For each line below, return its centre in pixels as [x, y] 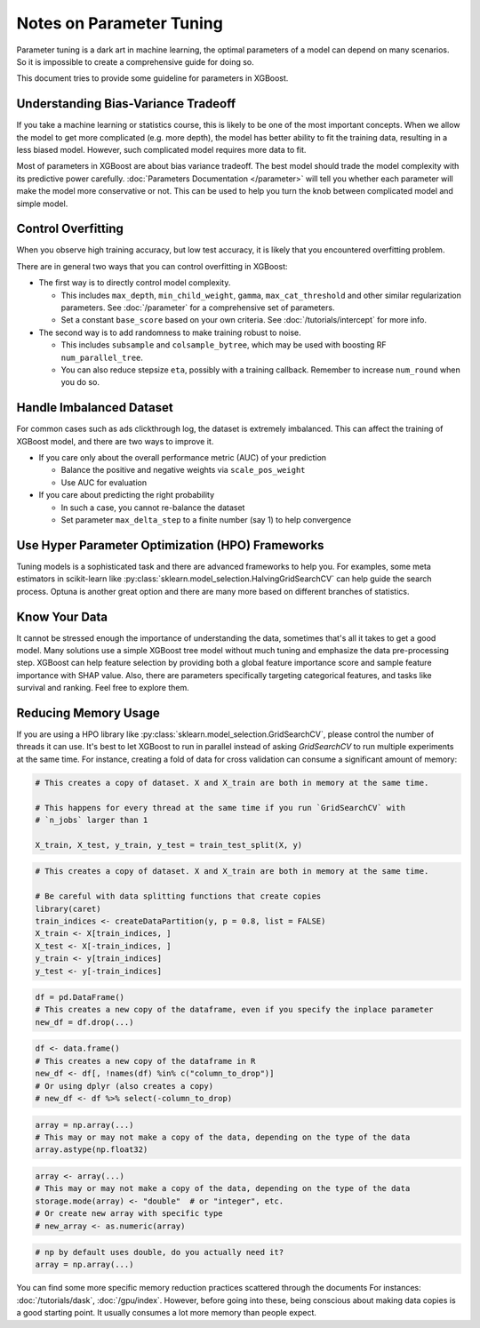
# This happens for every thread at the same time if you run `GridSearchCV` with [220, 808]
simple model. [42, 204]
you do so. [80, 382]
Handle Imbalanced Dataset [95, 408]
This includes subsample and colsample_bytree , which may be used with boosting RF [224, 345]
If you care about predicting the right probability [127, 495]
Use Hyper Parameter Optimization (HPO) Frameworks [170, 545]
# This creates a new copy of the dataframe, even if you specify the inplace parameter [235, 1010]
